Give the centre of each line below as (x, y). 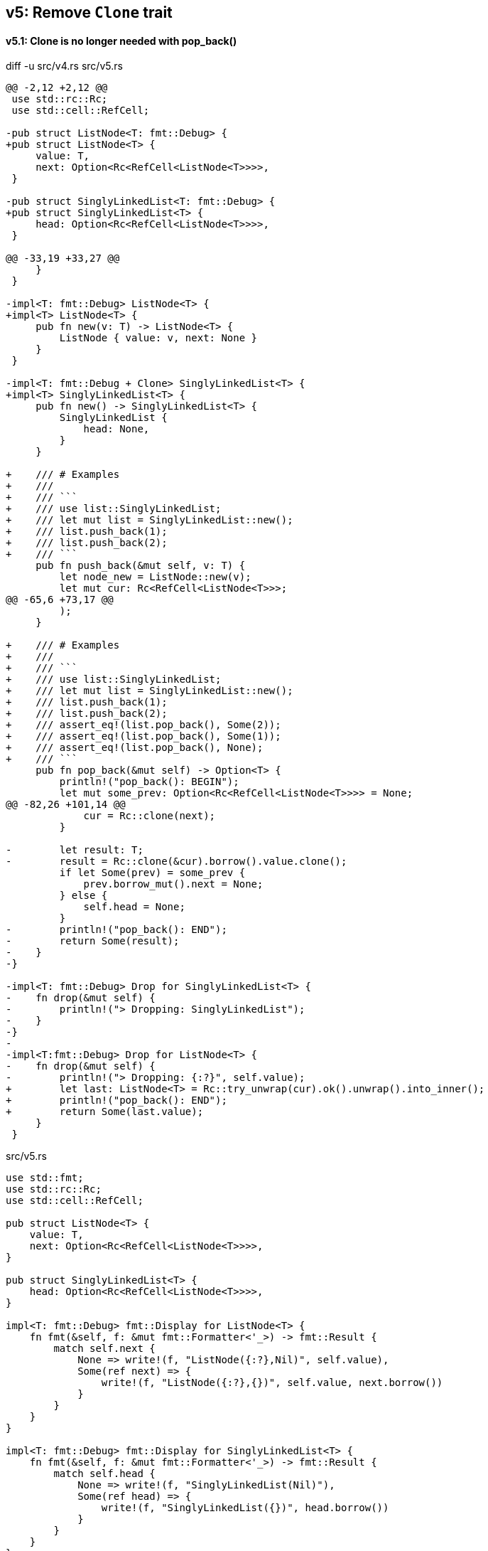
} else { (83, 896)
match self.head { (104, 1474)
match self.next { (104, 1349)
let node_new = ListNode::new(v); (155, 577)
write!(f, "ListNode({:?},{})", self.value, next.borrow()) (272, 1383)
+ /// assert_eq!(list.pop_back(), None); (135, 748)
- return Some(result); (93, 941)
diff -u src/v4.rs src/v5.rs (64, 66)
